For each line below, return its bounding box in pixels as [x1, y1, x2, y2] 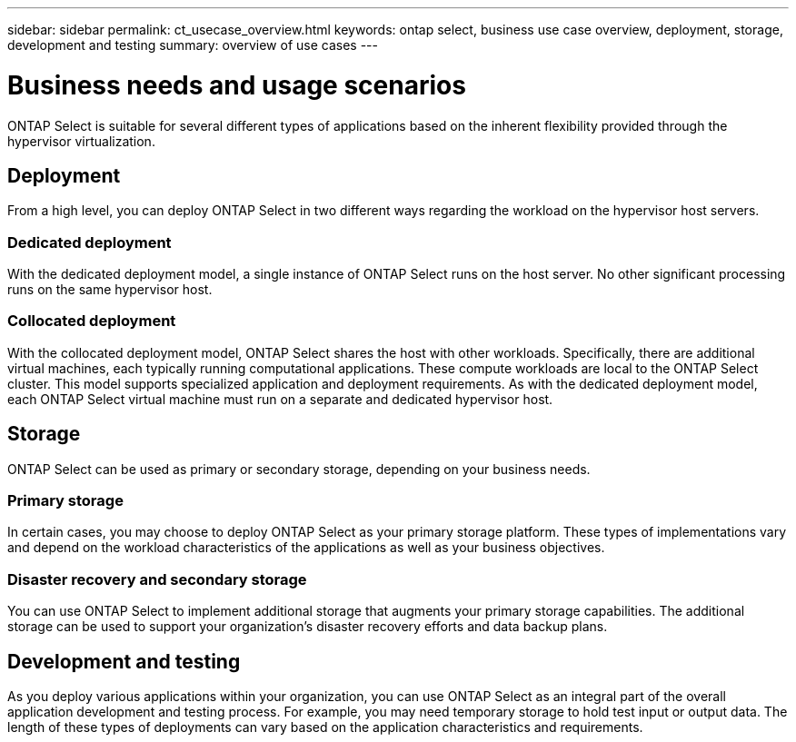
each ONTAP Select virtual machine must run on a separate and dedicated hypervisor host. [7, 391, 553, 407]
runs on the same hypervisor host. [7, 282, 213, 298]
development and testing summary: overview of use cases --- [7, 37, 378, 53]
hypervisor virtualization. [7, 133, 155, 149]
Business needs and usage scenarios [7, 69, 466, 101]
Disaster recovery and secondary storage [7, 569, 307, 589]
